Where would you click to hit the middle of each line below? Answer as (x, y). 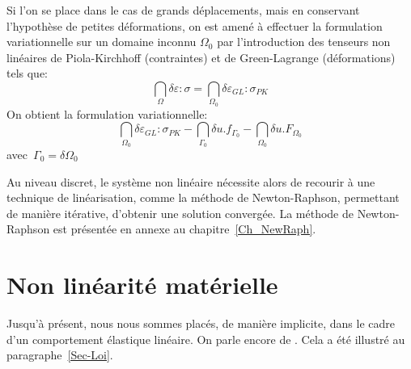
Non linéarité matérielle (142, 285)
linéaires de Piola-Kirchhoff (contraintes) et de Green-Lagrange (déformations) (201, 57)
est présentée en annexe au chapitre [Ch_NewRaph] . (184, 229)
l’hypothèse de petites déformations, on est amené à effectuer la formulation (195, 25)
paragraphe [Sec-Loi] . (60, 355)
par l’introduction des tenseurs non (304, 42)
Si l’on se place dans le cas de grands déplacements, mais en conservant (183, 10)
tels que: (28, 73)
